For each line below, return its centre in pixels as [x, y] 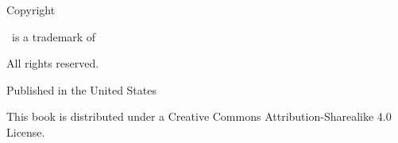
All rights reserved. [53, 63]
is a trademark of [54, 36]
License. [26, 131]
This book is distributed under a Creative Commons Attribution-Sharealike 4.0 [199, 116]
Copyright [31, 10]
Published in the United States [81, 89]
